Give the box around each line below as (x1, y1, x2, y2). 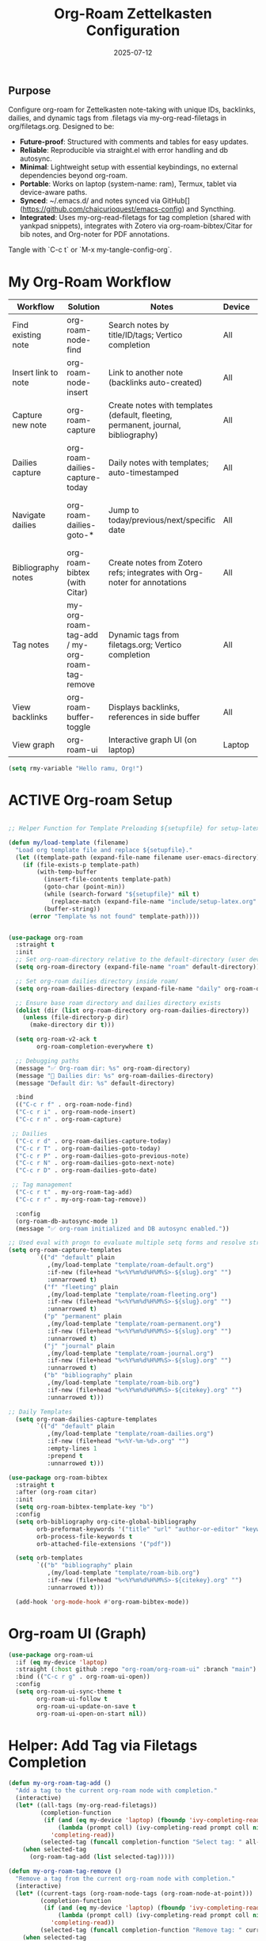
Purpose (8, 84, 51, 97)
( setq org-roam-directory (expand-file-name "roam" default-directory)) (15, 963, 260, 971)
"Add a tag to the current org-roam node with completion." (15, 1787, 218, 1794)
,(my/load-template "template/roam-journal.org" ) (47, 1349, 215, 1357)
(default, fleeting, (108, 409, 173, 421)
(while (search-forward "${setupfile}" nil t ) (43, 890, 200, 899)
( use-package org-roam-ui (8, 1650, 93, 1659)
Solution (67, 302, 101, 313)
